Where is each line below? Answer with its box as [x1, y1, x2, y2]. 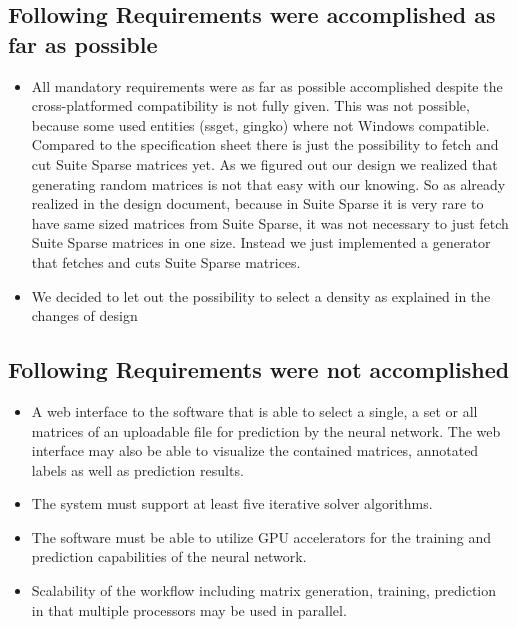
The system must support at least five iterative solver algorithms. [31, 493, 433, 514]
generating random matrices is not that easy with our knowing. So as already [31, 173, 506, 194]
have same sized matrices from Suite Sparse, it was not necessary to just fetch [31, 212, 509, 233]
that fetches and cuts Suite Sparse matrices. [31, 251, 301, 272]
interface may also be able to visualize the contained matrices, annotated [31, 440, 479, 461]
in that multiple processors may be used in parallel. [31, 599, 347, 620]
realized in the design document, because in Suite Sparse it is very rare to [31, 193, 484, 214]
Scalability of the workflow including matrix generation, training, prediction [31, 580, 497, 601]
